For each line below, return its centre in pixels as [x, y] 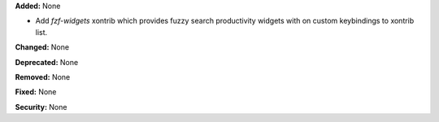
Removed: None [43, 76]
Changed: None [42, 47]
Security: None [41, 107]
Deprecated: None [47, 62]
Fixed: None [36, 92]
